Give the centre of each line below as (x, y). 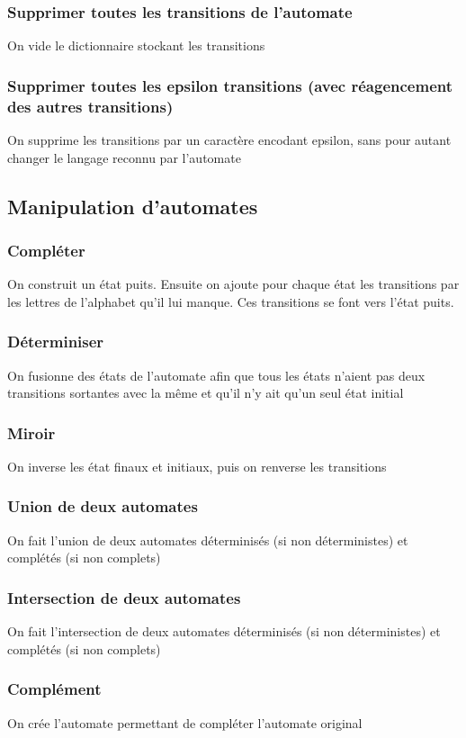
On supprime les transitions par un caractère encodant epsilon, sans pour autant (229, 139)
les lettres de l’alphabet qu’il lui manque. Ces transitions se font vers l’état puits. (231, 301)
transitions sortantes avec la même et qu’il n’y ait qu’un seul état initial (206, 393)
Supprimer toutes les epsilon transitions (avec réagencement (230, 85)
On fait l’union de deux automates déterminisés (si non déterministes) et (208, 540)
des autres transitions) (90, 106)
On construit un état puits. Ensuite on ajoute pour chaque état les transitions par (233, 284)
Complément (54, 689)
